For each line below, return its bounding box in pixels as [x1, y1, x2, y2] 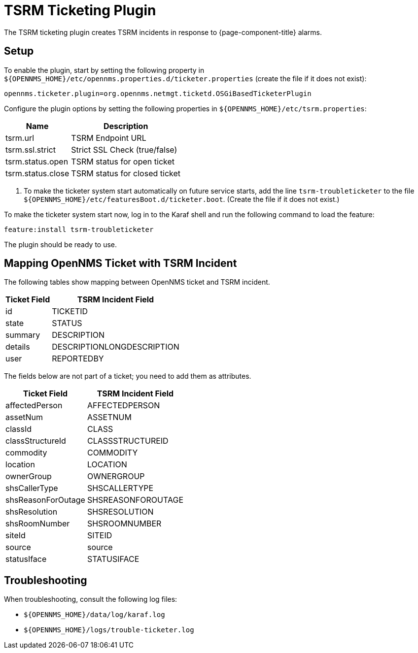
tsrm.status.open [5, 156, 69, 166]
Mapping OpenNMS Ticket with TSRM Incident [4, 257, 237, 270]
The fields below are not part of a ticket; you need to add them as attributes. [4, 372, 251, 381]
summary [5, 330, 40, 340]
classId [5, 424, 32, 434]
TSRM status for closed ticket [71, 168, 181, 178]
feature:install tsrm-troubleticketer [4, 225, 154, 233]
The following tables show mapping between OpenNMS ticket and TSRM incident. [4, 278, 270, 287]
